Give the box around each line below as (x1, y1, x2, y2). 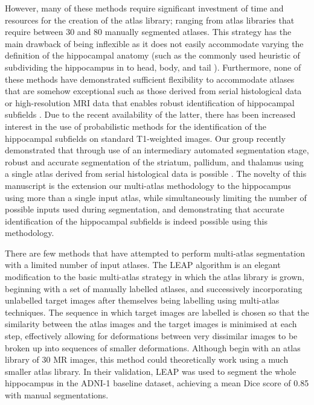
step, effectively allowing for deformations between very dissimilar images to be (5, 330, 298, 342)
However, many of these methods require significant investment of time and (5, 2, 284, 14)
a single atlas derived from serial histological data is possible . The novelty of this (5, 167, 307, 180)
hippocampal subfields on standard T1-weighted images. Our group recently (5, 132, 286, 144)
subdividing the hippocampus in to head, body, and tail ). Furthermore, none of (5, 60, 301, 73)
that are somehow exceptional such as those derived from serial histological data (5, 85, 302, 97)
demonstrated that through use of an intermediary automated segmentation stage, (5, 144, 309, 156)
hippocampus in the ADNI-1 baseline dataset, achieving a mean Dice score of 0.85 (5, 377, 309, 389)
